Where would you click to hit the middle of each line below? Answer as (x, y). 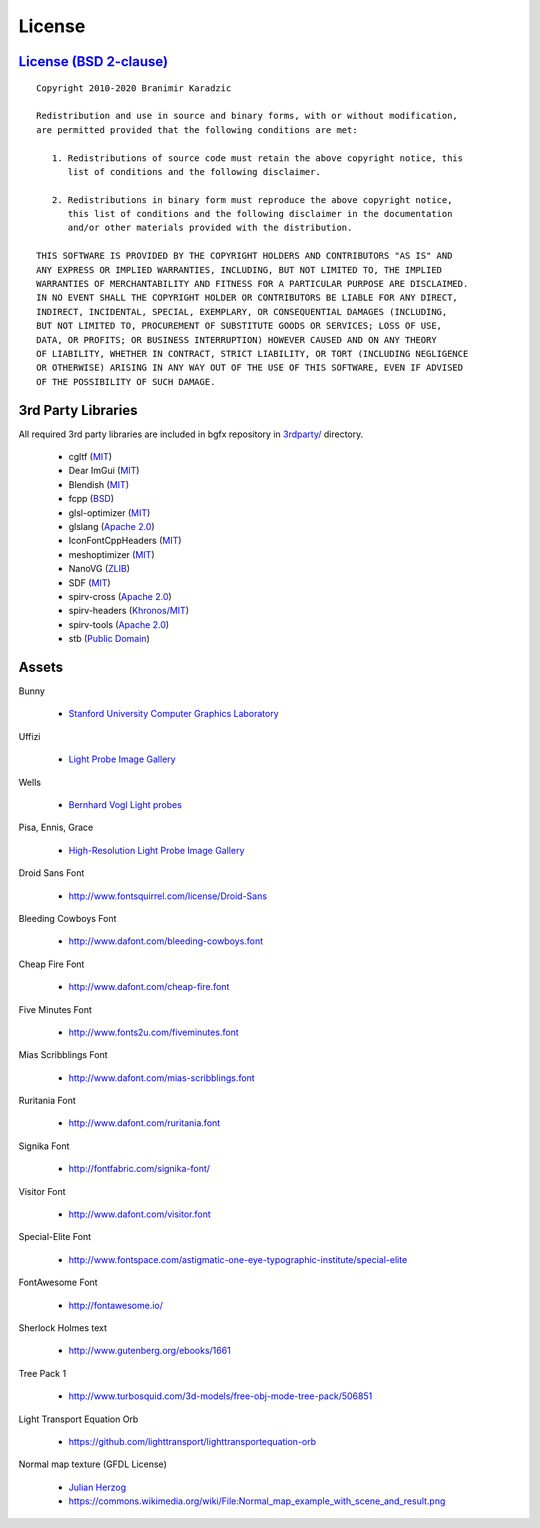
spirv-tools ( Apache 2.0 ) (119, 624)
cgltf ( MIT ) (90, 457)
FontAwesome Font (58, 1282)
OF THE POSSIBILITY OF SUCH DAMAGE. (126, 381)
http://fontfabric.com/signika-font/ (139, 1169)
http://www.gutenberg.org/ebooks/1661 (150, 1351)
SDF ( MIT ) (89, 582)
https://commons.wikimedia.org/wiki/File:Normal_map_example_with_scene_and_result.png (257, 1501)
